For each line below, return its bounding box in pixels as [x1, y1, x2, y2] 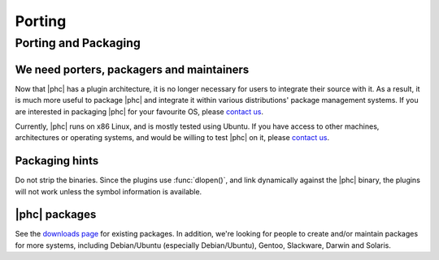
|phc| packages [15, 207, 97, 222]
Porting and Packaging [15, 36, 141, 50]
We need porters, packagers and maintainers [15, 62, 250, 76]
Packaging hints [15, 154, 99, 168]
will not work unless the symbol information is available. [15, 186, 202, 196]
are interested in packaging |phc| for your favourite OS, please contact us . [15, 106, 264, 117]
